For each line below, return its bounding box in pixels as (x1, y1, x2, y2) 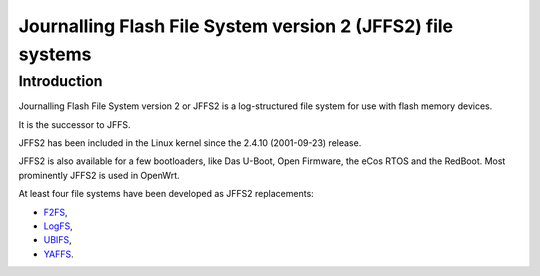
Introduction (18, 72, 103, 90)
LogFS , (43, 220, 74, 232)
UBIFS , (43, 234, 72, 246)
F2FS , (43, 206, 69, 218)
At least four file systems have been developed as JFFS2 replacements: (18, 188, 314, 200)
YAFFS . (43, 248, 74, 260)
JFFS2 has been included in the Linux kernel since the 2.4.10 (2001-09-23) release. (18, 136, 362, 149)
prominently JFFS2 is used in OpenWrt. (18, 169, 180, 181)
